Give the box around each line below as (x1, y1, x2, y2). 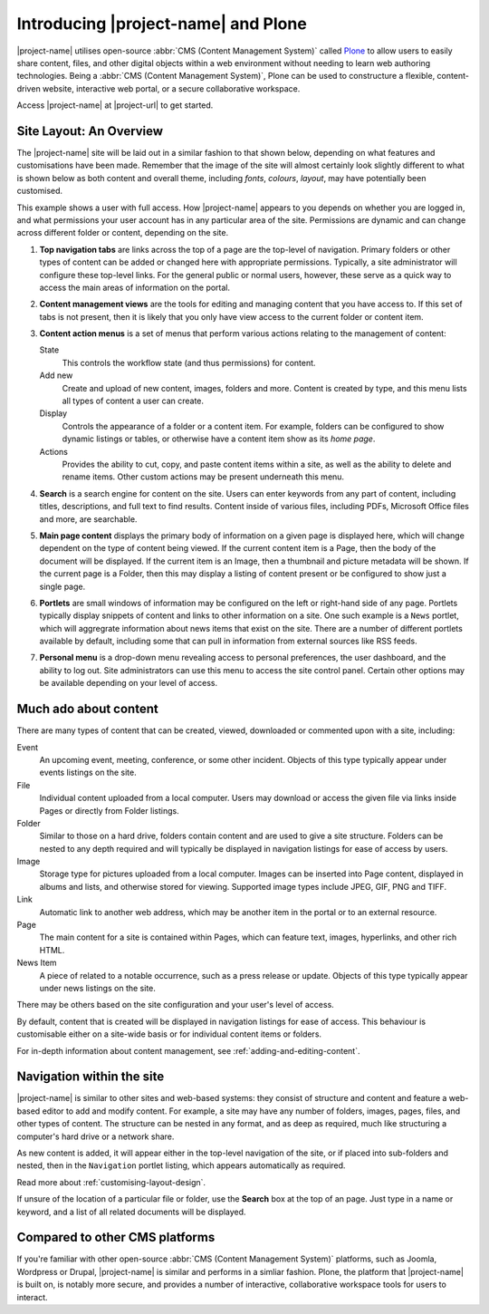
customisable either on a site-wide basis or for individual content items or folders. (16, 1029, 321, 1039)
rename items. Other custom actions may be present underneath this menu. (62, 471, 344, 482)
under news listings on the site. (39, 982, 156, 993)
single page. (39, 581, 86, 592)
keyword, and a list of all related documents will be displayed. (16, 1206, 246, 1217)
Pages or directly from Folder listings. (39, 805, 180, 816)
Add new (39, 370, 73, 381)
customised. (16, 186, 63, 197)
